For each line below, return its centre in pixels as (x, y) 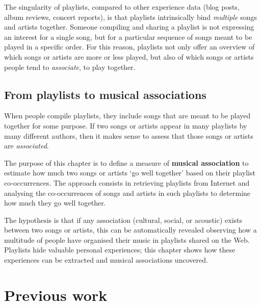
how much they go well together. (55, 203)
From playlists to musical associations (105, 94)
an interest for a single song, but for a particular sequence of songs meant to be (128, 36)
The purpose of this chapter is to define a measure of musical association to (126, 162)
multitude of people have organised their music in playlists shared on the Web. (127, 239)
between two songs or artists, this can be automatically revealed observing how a (130, 230)
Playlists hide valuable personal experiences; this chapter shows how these (120, 250)
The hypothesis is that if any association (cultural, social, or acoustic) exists (123, 220)
